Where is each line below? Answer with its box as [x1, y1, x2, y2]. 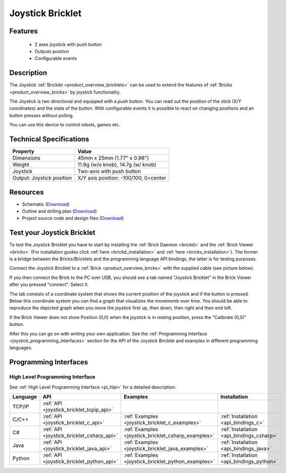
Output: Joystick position [12, 174, 72, 181]
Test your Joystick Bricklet [9, 228, 96, 237]
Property [12, 148, 35, 155]
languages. [9, 345, 33, 351]
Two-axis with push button [77, 168, 141, 175]
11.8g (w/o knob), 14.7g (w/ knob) [77, 161, 157, 168]
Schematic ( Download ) [22, 201, 70, 207]
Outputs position [34, 48, 69, 54]
